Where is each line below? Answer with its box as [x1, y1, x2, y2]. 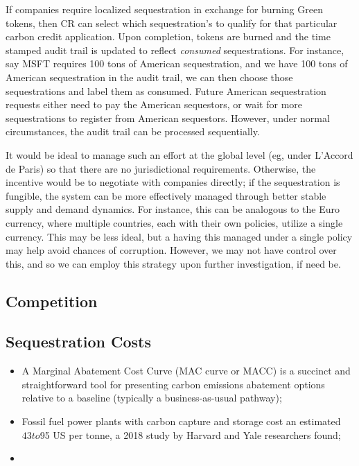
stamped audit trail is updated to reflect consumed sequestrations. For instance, [6, 42, 344, 57]
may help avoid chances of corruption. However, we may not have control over [6, 243, 337, 257]
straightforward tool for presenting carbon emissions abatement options [21, 377, 325, 391]
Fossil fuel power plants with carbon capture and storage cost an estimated [21, 414, 341, 429]
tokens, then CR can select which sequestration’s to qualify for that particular [6, 15, 338, 30]
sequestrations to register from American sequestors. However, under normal [6, 110, 330, 125]
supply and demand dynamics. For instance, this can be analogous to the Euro [6, 202, 340, 216]
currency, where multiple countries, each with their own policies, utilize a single [6, 215, 343, 230]
